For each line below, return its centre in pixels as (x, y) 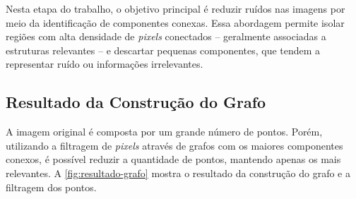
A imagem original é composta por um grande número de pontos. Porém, (164, 132)
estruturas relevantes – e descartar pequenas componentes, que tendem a (163, 50)
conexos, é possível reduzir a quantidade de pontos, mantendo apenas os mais (173, 159)
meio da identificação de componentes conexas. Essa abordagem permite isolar (175, 22)
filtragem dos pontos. (51, 187)
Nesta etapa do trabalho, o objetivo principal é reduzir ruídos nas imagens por (176, 8)
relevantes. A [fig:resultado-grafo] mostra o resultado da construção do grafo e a (178, 173)
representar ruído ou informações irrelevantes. (105, 64)
